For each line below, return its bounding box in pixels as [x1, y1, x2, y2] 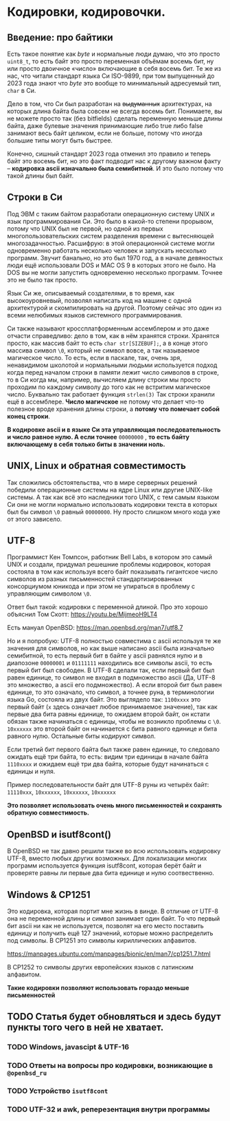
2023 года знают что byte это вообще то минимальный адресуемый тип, [7, 79, 221, 87]
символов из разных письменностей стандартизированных [7, 575, 183, 583]
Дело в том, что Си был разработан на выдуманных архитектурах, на [7, 100, 212, 107]
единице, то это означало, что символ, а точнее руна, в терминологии [7, 688, 214, 696]
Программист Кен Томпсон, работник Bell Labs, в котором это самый [7, 553, 213, 561]
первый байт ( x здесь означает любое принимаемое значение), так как [7, 703, 218, 711]
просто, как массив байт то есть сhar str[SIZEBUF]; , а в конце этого [7, 339, 208, 347]
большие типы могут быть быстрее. [7, 136, 113, 145]
